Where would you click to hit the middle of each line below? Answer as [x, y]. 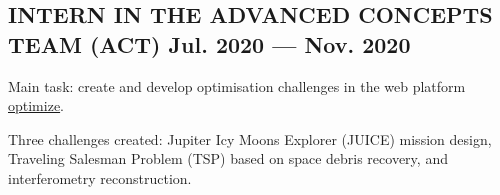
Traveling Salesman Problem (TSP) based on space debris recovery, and [228, 158]
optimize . [36, 105]
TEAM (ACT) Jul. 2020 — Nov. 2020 [209, 43]
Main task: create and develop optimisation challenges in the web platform [237, 85]
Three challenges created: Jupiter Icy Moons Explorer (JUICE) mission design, [250, 138]
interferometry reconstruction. [100, 177]
